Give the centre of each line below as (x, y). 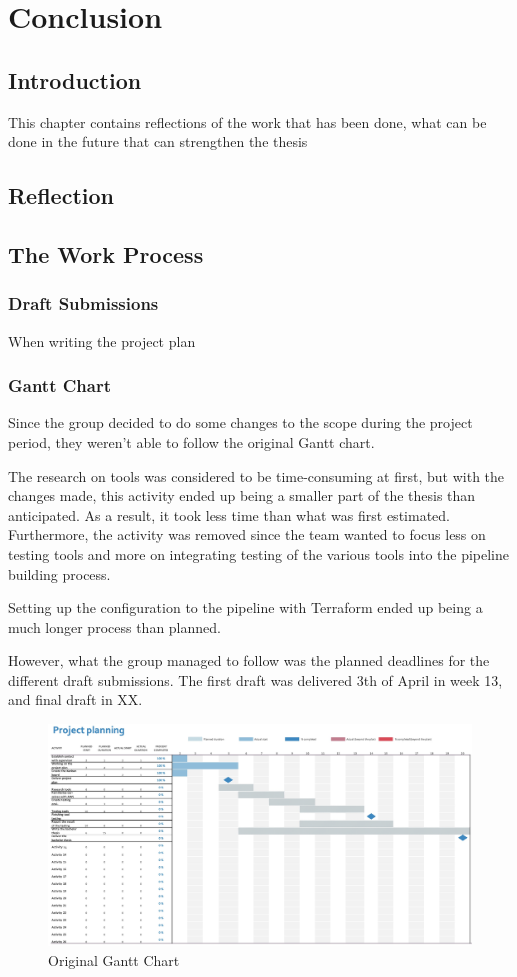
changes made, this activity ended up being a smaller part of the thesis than (242, 495)
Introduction (75, 79)
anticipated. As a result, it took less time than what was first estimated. (229, 514)
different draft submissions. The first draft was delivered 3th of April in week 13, (255, 679)
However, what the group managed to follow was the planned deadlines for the (249, 660)
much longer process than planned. (114, 626)
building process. (59, 573)
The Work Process (106, 253)
